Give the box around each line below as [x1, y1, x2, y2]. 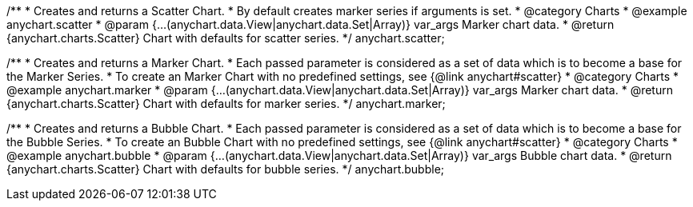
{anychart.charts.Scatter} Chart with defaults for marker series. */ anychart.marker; [6, 97, 446, 110]
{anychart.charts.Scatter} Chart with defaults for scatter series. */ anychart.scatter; [6, 31, 445, 45]
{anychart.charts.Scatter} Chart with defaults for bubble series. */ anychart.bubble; [6, 162, 445, 176]
